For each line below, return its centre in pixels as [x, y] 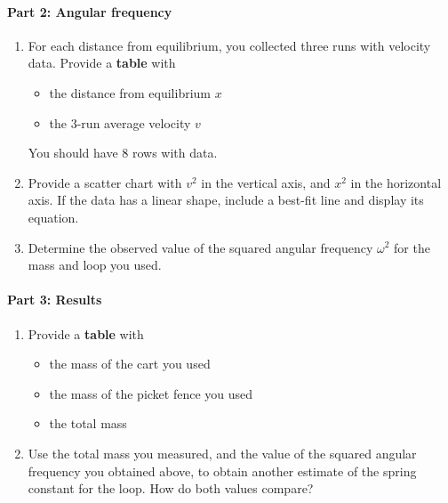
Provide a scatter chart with [105, 182]
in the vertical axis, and [266, 182]
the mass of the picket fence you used [151, 393]
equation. [53, 217]
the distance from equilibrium [130, 92]
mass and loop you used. [95, 265]
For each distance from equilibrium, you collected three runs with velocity [229, 45]
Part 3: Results [55, 300]
